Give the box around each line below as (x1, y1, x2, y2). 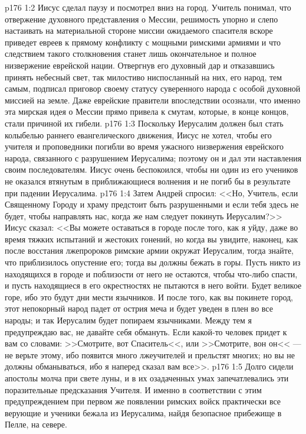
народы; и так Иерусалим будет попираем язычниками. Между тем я (5, 314, 252, 326)
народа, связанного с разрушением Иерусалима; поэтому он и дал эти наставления (5, 151, 302, 164)
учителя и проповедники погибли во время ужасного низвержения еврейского (5, 140, 284, 153)
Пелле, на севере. (5, 418, 67, 430)
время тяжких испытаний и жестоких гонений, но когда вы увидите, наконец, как (5, 232, 298, 245)
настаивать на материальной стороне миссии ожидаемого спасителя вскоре (5, 24, 273, 37)
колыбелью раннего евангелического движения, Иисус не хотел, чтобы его (5, 128, 272, 141)
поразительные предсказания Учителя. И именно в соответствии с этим (5, 383, 262, 396)
